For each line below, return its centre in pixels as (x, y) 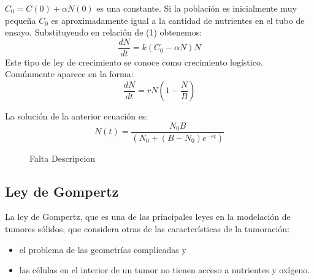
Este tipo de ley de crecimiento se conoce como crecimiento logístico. (134, 62)
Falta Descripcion (63, 158)
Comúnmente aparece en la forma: (69, 74)
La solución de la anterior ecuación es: (77, 116)
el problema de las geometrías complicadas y (103, 249)
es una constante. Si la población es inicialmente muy (197, 8)
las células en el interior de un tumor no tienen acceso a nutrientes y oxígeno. (165, 270)
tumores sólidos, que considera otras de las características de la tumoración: (147, 228)
